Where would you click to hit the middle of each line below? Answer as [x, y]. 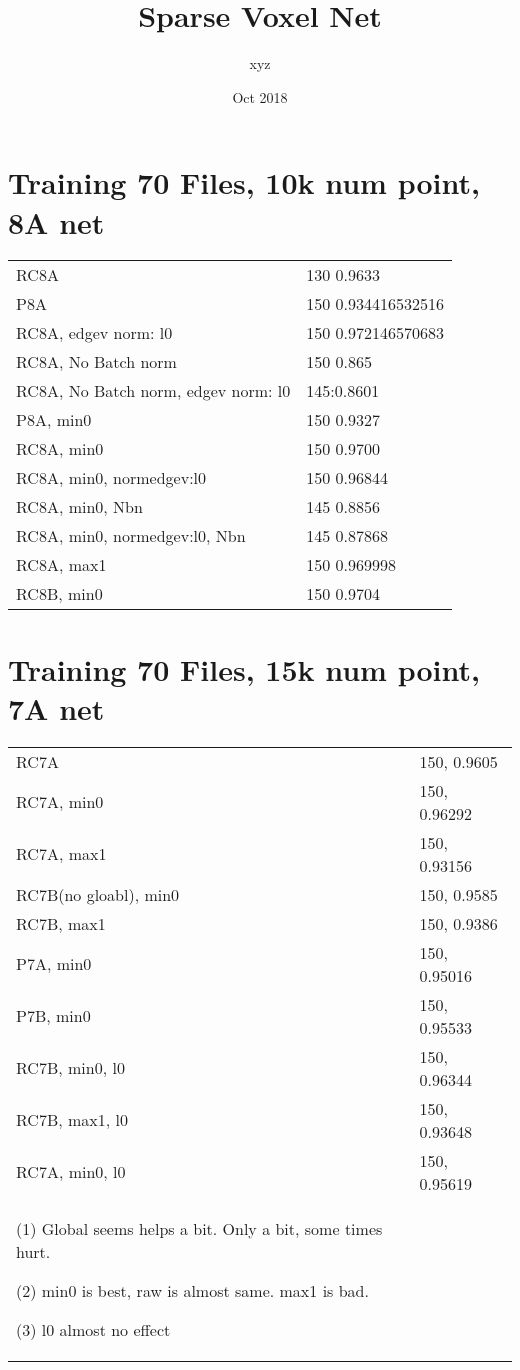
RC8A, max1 [61, 565]
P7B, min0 [53, 1016]
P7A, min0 [54, 964]
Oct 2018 [260, 96]
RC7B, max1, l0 [72, 1120]
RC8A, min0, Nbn [79, 507]
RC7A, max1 [61, 854]
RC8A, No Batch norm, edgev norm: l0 [153, 391]
